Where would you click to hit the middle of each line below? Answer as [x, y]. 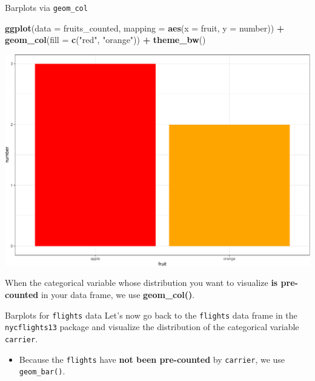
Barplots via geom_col [46, 7]
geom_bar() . [42, 371]
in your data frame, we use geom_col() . [118, 294]
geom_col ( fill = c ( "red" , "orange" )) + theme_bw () [105, 40]
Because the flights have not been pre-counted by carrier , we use [152, 359]
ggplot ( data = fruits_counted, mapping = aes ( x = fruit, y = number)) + [145, 28]
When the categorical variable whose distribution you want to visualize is [141, 283]
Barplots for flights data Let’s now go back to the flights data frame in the [151, 315]
